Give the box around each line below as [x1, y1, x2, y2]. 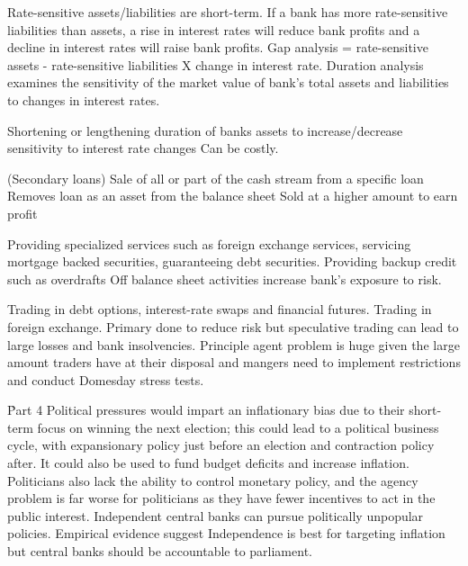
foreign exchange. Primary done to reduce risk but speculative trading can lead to [7, 317, 459, 336]
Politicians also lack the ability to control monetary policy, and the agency [7, 471, 418, 490]
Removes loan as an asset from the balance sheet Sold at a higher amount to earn [7, 186, 458, 205]
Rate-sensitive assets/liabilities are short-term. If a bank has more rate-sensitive [7, 3, 448, 21]
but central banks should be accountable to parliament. [7, 542, 312, 561]
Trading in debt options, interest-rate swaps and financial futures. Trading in [7, 300, 432, 319]
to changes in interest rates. [7, 90, 160, 109]
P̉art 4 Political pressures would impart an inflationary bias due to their [7, 400, 405, 419]
